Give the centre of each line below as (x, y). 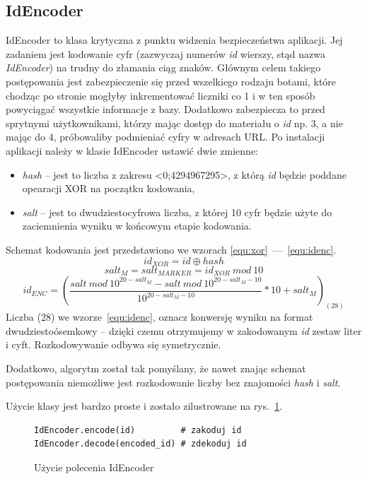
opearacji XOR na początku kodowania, (109, 188)
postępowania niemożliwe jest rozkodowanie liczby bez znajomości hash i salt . (173, 382)
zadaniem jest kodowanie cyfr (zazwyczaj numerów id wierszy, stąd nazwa (165, 53)
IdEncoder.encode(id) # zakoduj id (138, 430)
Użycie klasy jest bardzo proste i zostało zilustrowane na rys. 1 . (144, 406)
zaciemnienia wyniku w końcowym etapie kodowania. (137, 226)
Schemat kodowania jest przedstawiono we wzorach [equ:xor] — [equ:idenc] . (171, 249)
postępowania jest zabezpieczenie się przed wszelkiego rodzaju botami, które (171, 81)
